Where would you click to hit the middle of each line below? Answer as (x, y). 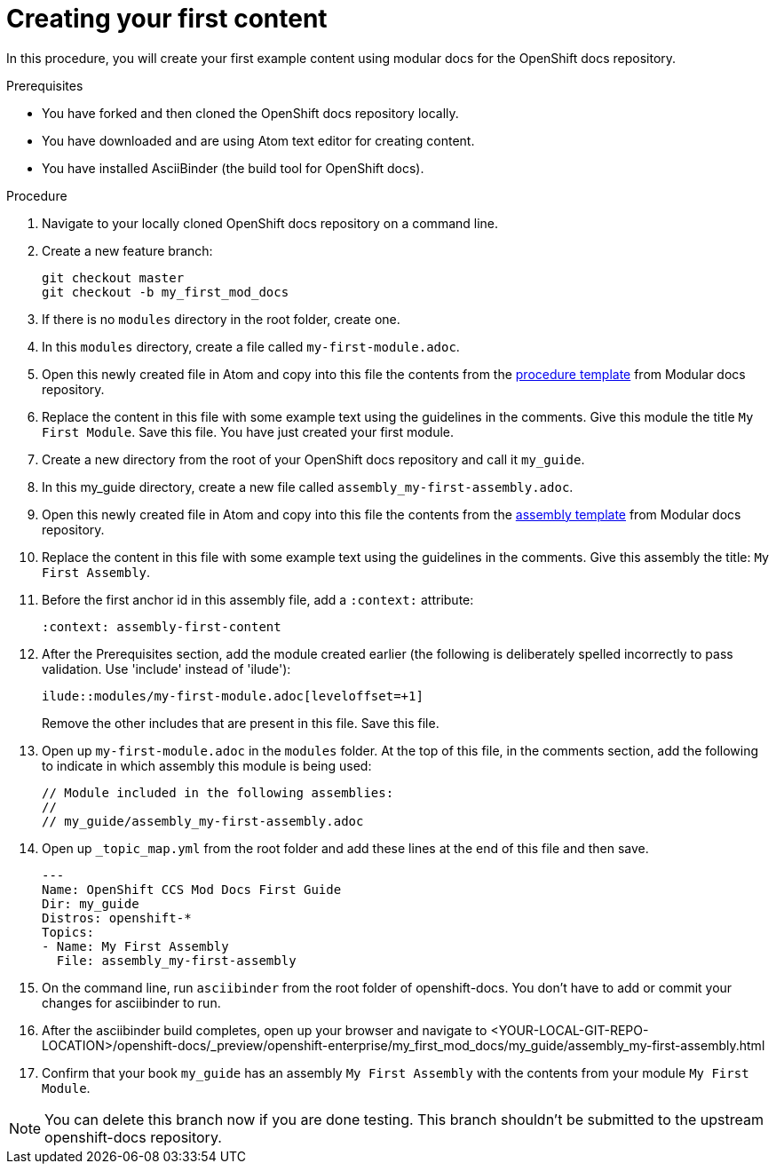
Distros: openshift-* (117, 918)
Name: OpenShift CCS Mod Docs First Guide (192, 889)
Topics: (68, 932)
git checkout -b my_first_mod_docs (166, 292)
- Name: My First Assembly (135, 946)
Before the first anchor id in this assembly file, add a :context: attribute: (258, 599)
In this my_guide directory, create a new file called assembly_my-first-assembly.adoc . (308, 487)
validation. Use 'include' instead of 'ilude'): (166, 669)
